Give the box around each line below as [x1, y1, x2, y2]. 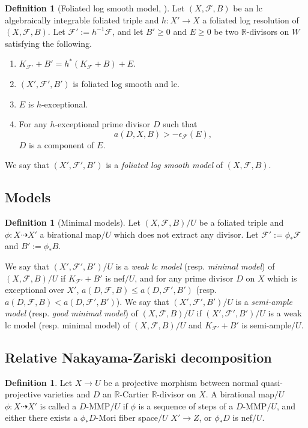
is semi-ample [241, 318, 292, 331]
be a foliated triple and [199, 216, 284, 229]
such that [163, 118, 198, 130]
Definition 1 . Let [5, 376, 73, 388]
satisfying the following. [5, 37, 92, 49]
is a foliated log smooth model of [106, 158, 223, 171]
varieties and [43, 388, 91, 400]
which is [267, 271, 297, 284]
